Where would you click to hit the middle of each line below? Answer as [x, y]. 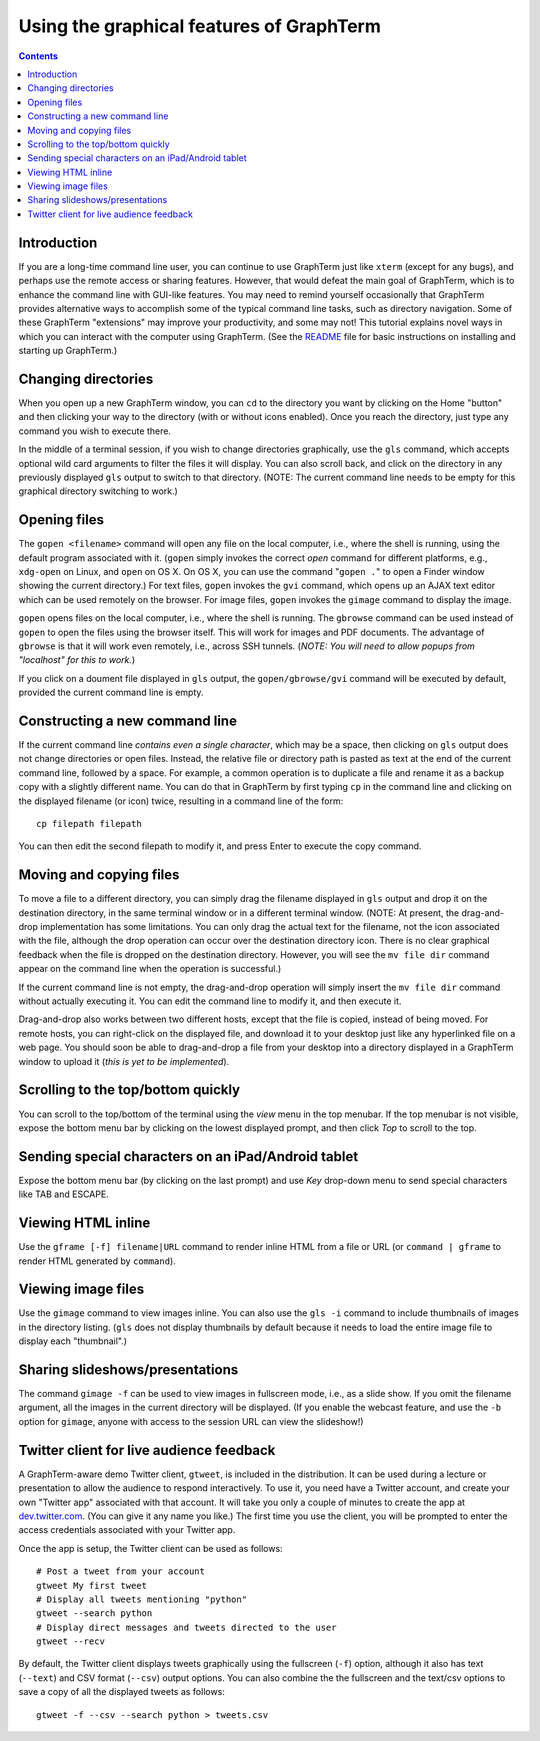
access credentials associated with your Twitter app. [127, 1530]
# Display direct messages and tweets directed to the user [186, 1627]
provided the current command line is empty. [111, 692]
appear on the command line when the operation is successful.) [150, 969]
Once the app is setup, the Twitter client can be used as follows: [151, 1548]
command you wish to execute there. [95, 431]
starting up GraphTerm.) [68, 351]
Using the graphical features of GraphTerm [200, 26]
